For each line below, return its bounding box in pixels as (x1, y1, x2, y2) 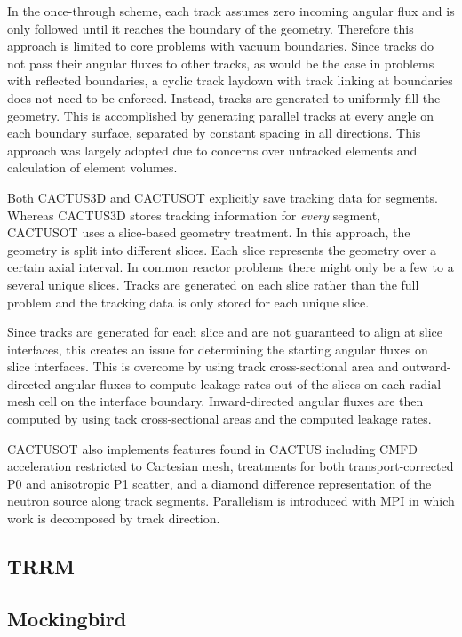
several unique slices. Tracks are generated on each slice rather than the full (7, 275, 419, 293)
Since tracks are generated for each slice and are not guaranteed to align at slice (7, 322, 443, 341)
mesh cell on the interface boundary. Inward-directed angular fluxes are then (7, 392, 424, 410)
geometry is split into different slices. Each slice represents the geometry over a (7, 240, 437, 259)
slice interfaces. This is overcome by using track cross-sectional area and (7, 357, 399, 376)
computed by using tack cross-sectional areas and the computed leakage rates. (7, 410, 432, 428)
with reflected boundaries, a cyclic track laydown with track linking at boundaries (7, 71, 453, 90)
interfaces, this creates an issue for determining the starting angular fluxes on (7, 339, 428, 358)
